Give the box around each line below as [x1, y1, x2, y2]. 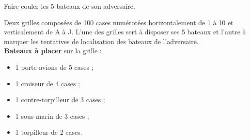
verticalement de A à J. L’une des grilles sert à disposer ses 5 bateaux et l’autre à [4, 27, 246, 37]
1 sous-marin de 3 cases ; [15, 110, 89, 121]
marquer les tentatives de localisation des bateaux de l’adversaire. [4, 36, 199, 46]
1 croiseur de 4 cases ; [15, 78, 80, 88]
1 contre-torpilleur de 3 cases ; [15, 94, 105, 105]
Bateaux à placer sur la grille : [4, 46, 102, 56]
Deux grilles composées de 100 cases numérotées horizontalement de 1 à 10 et [4, 17, 234, 27]
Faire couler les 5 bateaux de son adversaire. [4, 1, 135, 11]
